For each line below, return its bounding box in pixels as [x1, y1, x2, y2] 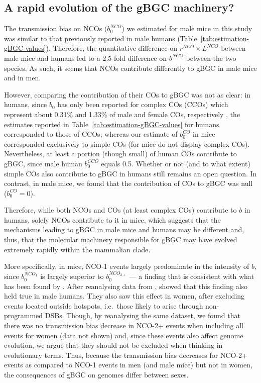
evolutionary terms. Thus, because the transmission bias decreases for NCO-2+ [4, 349, 248, 360]
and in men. [4, 72, 41, 83]
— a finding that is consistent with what [129, 271, 254, 281]
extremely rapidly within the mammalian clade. [4, 244, 151, 254]
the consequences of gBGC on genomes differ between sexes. [4, 369, 189, 380]
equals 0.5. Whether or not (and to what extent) [101, 158, 250, 168]
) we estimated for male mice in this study [121, 23, 252, 34]
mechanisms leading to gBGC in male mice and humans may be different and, [4, 224, 244, 235]
